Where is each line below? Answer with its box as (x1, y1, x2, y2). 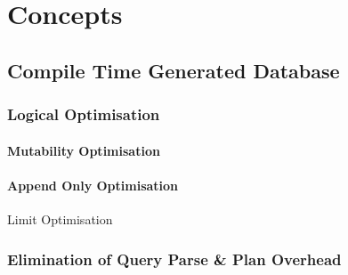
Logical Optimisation (7, 103, 160, 125)
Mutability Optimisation (7, 141, 160, 159)
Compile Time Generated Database (7, 56, 340, 84)
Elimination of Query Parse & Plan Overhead (7, 247, 342, 270)
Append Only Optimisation (7, 175, 179, 194)
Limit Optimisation (7, 209, 113, 228)
